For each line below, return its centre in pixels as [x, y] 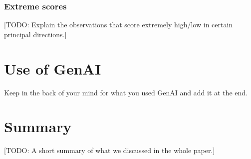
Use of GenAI [53, 68]
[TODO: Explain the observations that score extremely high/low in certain [119, 25]
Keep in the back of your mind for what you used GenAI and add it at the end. [126, 92]
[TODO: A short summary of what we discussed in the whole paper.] [110, 150]
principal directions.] [35, 34]
